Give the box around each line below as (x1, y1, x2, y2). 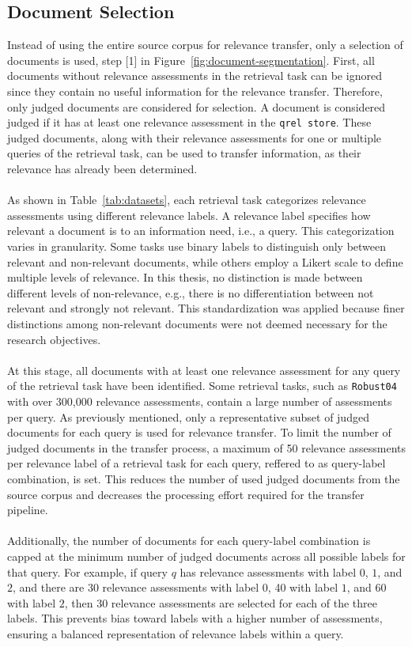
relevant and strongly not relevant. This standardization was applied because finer (7, 300, 405, 316)
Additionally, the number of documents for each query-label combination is (7, 532, 371, 549)
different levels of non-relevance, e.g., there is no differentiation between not (7, 284, 374, 301)
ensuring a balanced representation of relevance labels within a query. (7, 625, 344, 641)
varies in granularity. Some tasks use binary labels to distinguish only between (7, 237, 387, 254)
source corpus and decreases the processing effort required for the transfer (7, 486, 365, 502)
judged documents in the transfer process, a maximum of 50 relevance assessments (7, 439, 406, 456)
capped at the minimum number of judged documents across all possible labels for (7, 547, 406, 564)
